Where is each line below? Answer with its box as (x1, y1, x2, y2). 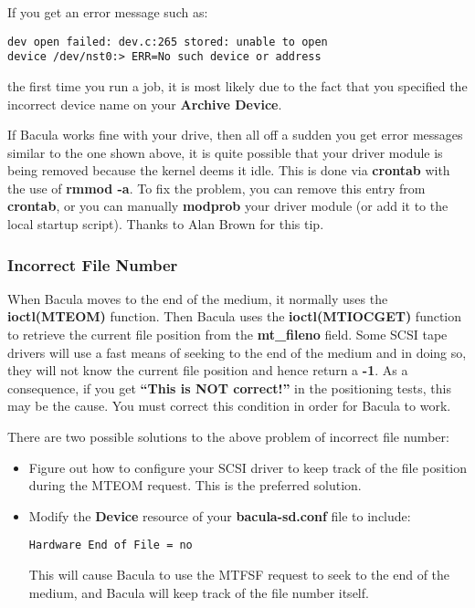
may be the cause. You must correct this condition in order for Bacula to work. (7, 396, 451, 415)
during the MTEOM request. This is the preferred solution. (28, 476, 362, 495)
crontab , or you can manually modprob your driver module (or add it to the (7, 196, 449, 215)
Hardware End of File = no (28, 539, 193, 552)
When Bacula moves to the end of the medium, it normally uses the (7, 288, 388, 308)
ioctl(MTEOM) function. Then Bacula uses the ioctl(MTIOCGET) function (7, 307, 462, 326)
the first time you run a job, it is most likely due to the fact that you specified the (7, 76, 468, 95)
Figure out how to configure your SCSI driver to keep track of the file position (28, 457, 468, 477)
